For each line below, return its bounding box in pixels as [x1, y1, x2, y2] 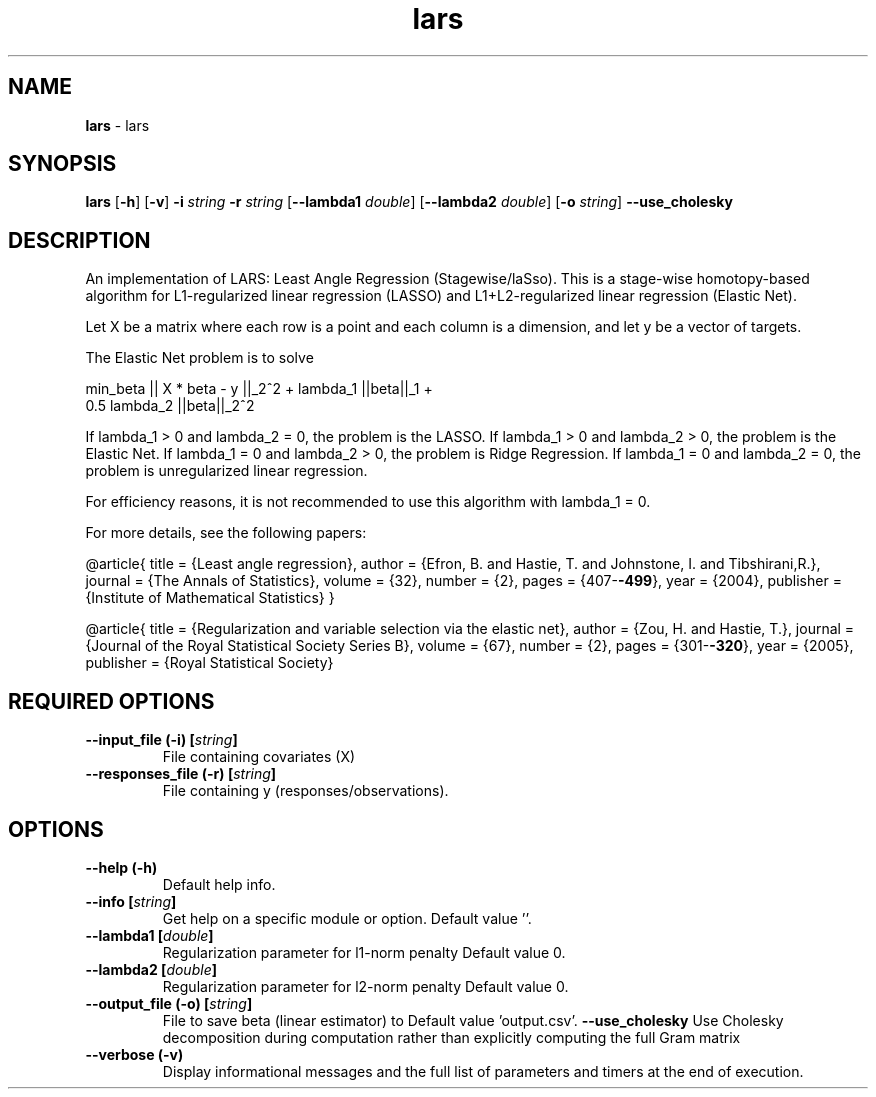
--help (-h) [85, 858, 158, 876]
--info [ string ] [85, 892, 177, 910]
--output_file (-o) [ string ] [85, 994, 253, 1012]
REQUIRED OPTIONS [8, 688, 215, 714]
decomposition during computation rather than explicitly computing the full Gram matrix [162, 1028, 741, 1046]
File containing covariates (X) [162, 748, 356, 766]
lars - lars [85, 116, 150, 134]
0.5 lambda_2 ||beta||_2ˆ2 [85, 397, 255, 415]
